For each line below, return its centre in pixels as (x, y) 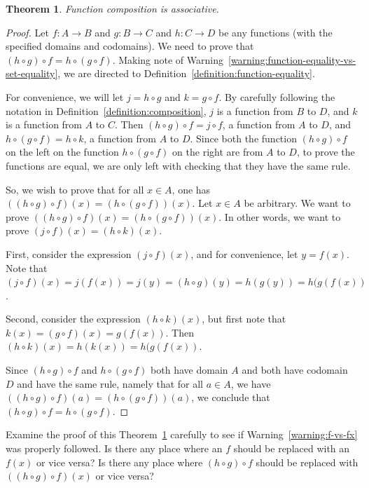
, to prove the (326, 152)
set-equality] (32, 73)
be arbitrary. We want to (297, 203)
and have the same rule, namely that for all (110, 383)
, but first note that (244, 319)
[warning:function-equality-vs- (292, 59)
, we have (251, 383)
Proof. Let (27, 32)
